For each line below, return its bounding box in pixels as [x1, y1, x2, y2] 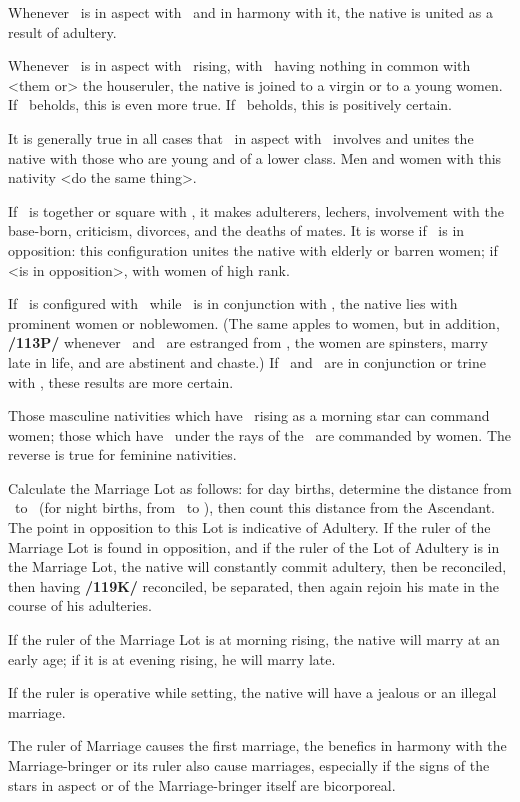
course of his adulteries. [8, 595, 152, 616]
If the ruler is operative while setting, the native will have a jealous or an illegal [8, 682, 497, 703]
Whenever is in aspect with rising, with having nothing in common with [8, 55, 471, 76]
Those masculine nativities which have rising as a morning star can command [8, 405, 490, 426]
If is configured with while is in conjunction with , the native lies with [8, 293, 458, 314]
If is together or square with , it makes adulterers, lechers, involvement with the [8, 200, 505, 221]
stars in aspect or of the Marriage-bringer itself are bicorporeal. [8, 774, 396, 795]
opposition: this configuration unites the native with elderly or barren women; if [8, 239, 498, 260]
